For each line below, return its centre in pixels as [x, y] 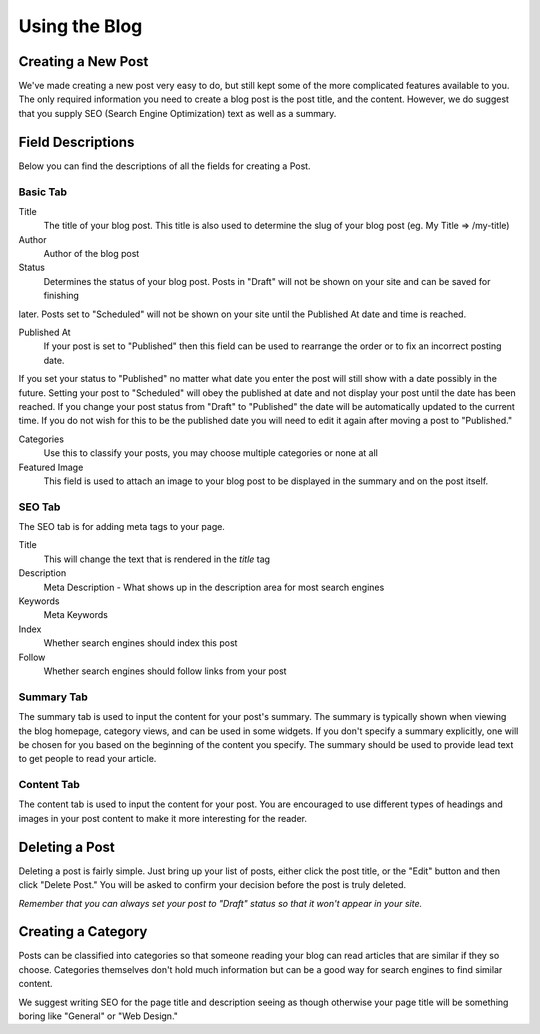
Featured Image [51, 467]
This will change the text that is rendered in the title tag [156, 559]
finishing [61, 296]
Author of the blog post [91, 254]
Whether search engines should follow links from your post [165, 671]
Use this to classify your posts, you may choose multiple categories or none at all [211, 453]
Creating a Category [83, 931]
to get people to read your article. [87, 759]
